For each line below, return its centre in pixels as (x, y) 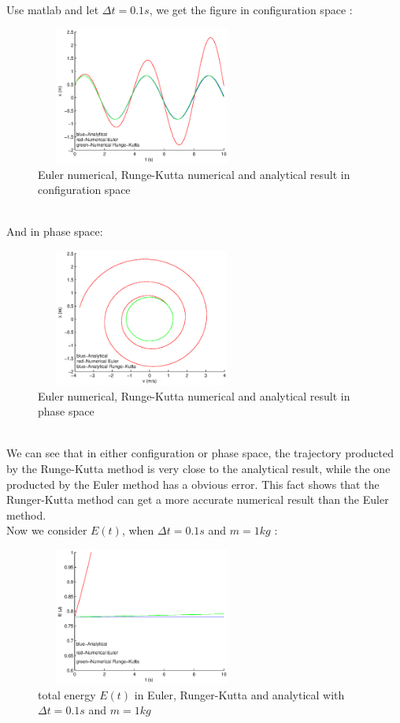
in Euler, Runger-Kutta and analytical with (239, 694)
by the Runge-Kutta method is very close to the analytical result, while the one (198, 469)
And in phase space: (55, 231)
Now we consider (47, 530)
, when (138, 530)
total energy (67, 694)
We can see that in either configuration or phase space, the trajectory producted (200, 453)
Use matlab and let (53, 10)
